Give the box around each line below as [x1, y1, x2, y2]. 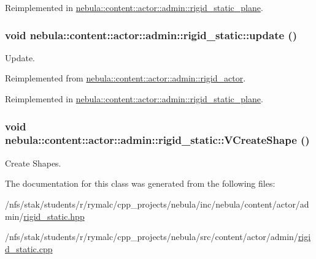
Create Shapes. [5, 156, 61, 169]
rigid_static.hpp [23, 209, 85, 222]
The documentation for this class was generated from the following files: [5, 177, 276, 190]
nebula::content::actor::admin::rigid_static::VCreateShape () [5, 132, 310, 148]
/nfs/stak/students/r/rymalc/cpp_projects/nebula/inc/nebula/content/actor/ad [5, 197, 309, 210]
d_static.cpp [5, 242, 53, 255]
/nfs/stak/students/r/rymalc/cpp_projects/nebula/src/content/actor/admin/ [5, 230, 298, 243]
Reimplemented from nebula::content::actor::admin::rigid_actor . [5, 72, 246, 84]
